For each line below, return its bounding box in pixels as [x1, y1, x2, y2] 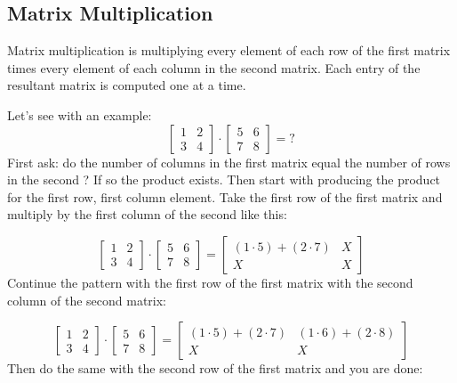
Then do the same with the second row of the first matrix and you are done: [7, 359, 423, 378]
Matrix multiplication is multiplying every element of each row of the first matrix [7, 41, 451, 60]
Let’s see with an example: [7, 105, 152, 124]
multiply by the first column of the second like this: [7, 205, 287, 224]
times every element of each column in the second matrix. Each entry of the [7, 58, 421, 77]
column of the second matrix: [7, 290, 167, 309]
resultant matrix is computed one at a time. [7, 76, 246, 94]
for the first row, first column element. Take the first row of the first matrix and [7, 187, 443, 206]
